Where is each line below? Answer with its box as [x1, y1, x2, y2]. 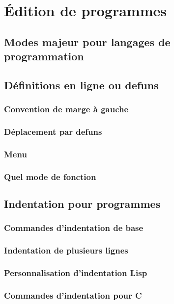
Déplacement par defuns [4, 126, 102, 138]
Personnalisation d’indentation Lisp [4, 267, 147, 279]
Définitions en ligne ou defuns [4, 77, 159, 92]
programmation [4, 49, 84, 64]
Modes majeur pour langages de [4, 34, 171, 49]
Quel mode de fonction [4, 170, 96, 182]
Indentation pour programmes [4, 196, 161, 211]
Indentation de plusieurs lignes [4, 244, 128, 256]
